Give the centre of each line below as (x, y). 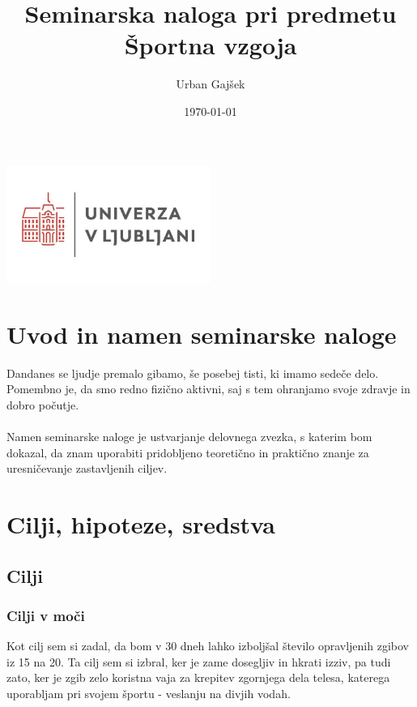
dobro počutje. (43, 404)
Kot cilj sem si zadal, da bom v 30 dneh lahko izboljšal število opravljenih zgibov (208, 646)
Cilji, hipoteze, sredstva (141, 523)
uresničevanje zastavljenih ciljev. (87, 468)
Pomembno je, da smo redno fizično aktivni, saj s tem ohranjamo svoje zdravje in (208, 389)
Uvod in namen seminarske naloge (202, 334)
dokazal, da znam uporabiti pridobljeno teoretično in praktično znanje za (188, 452)
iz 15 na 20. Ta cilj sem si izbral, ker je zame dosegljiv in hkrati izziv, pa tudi (199, 661)
